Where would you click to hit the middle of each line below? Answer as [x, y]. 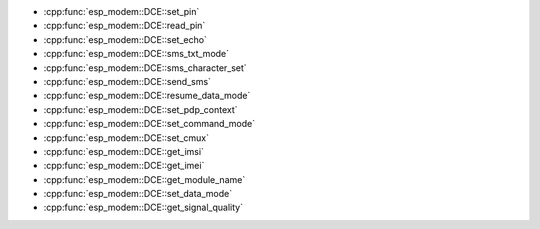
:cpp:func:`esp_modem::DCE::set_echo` [125, 39]
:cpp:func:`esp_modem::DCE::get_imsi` [124, 151]
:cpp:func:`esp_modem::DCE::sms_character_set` [145, 67]
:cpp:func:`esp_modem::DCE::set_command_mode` [149, 124]
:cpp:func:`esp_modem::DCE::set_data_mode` [138, 194]
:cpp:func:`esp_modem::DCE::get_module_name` [144, 179]
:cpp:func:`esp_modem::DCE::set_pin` [121, 11]
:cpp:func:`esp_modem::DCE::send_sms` [127, 81]
